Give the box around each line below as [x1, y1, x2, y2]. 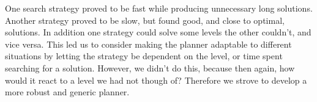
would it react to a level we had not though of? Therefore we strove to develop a [5, 73, 307, 86]
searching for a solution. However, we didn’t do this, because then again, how [5, 61, 295, 74]
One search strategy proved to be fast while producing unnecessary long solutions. [5, 2, 313, 14]
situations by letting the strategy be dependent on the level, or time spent [5, 49, 283, 62]
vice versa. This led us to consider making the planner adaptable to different [5, 37, 292, 50]
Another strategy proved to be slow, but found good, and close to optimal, [5, 13, 285, 26]
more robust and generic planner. [5, 86, 130, 98]
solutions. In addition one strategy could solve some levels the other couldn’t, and [5, 26, 311, 38]
